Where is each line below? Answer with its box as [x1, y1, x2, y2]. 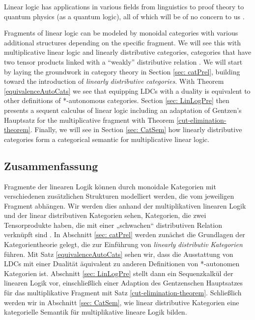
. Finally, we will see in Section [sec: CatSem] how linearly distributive [30, 124, 242, 135]
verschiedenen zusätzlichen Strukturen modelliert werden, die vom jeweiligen [4, 191, 234, 201]
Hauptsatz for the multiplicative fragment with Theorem [4, 114, 174, 125]
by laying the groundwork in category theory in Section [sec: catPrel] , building [4, 66, 240, 76]
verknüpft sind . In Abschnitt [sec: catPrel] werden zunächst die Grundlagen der [4, 229, 245, 240]
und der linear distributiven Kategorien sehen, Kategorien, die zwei [4, 210, 206, 220]
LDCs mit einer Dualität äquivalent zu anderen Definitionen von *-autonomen [4, 258, 240, 269]
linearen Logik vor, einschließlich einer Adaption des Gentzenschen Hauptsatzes [4, 278, 243, 288]
